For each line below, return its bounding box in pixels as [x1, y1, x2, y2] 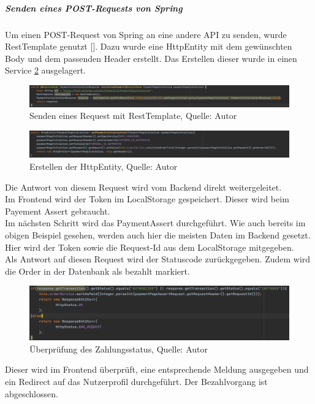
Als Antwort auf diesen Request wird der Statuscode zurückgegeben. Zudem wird [5, 253, 311, 265]
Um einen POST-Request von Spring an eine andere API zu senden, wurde [5, 28, 287, 40]
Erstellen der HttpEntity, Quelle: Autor [29, 160, 178, 173]
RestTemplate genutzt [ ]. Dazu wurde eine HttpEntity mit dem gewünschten [5, 40, 292, 53]
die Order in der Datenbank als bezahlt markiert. [5, 264, 190, 277]
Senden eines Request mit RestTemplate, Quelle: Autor [29, 109, 237, 122]
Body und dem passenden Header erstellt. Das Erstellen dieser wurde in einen [5, 51, 297, 64]
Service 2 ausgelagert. [5, 64, 86, 77]
